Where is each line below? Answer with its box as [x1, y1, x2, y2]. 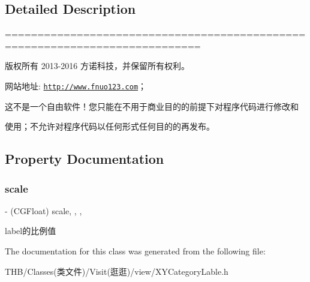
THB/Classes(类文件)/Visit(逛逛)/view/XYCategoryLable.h [5, 265, 228, 277]
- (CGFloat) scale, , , [5, 204, 82, 217]
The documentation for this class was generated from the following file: [5, 245, 266, 257]
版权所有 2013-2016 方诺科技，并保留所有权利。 [5, 59, 189, 72]
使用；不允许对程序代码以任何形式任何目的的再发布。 [5, 120, 215, 133]
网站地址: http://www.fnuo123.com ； [5, 79, 147, 92]
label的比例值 [5, 224, 56, 237]
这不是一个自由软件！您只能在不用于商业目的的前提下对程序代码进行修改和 [5, 100, 299, 112]
